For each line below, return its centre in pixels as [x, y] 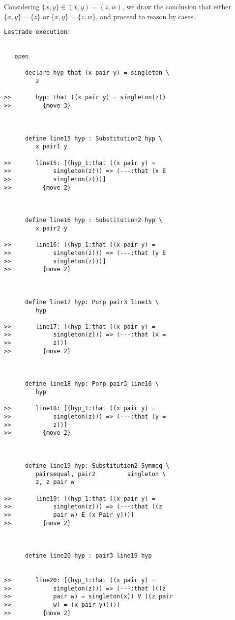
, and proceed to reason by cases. [145, 16]
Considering [22, 6]
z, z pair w [55, 482]
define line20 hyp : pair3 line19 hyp [88, 556]
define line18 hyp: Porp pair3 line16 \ [92, 384]
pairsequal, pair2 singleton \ [101, 474]
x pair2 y [51, 228]
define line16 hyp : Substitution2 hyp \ [94, 220]
